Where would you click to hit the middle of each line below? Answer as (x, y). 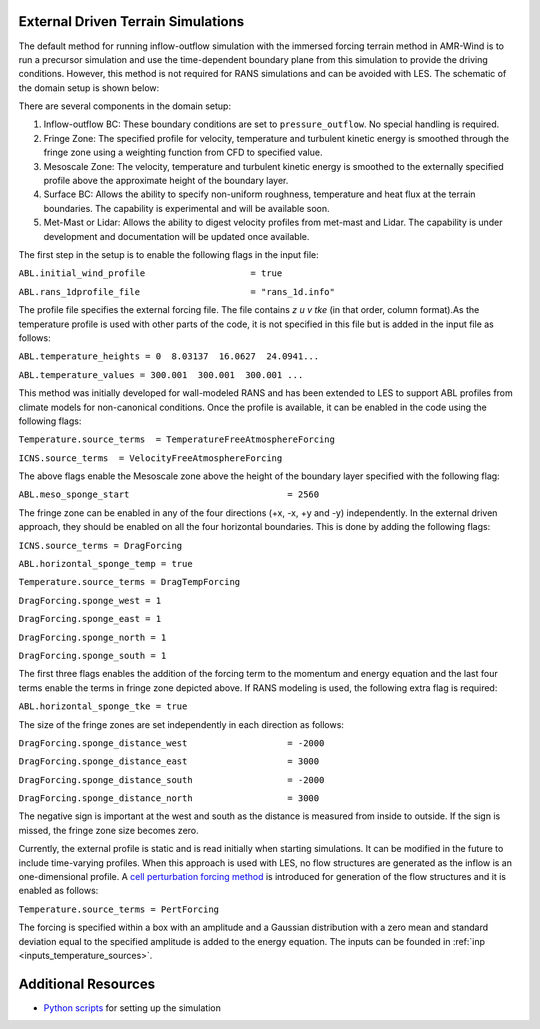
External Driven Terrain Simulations (131, 21)
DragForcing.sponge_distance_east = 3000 (169, 761)
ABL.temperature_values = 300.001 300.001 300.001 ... (161, 374)
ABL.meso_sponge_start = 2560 (169, 494)
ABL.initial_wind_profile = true (150, 273)
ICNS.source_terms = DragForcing (100, 545)
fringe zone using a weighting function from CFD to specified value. (183, 152)
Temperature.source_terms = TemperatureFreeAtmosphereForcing (176, 439)
